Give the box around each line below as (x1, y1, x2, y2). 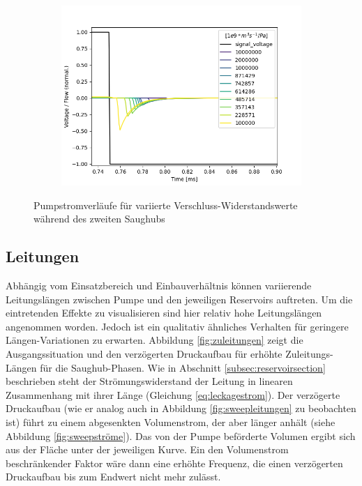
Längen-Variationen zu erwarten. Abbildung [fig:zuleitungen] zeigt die (6, 333, 303, 347)
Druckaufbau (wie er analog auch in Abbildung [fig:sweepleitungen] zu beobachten (6, 401, 356, 416)
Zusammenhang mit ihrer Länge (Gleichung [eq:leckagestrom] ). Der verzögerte (6, 387, 340, 402)
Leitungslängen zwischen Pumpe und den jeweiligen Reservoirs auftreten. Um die (6, 291, 353, 306)
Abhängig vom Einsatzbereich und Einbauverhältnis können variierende (6, 278, 312, 292)
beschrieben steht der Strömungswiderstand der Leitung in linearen (6, 374, 293, 388)
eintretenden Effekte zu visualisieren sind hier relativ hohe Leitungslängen (6, 305, 322, 320)
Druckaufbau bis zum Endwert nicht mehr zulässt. (6, 469, 221, 484)
